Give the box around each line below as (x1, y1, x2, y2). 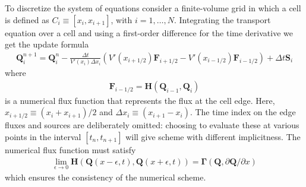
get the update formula (5, 38, 89, 50)
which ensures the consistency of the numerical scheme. (5, 170, 206, 183)
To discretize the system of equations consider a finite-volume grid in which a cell (5, 2, 301, 14)
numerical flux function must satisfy (5, 144, 136, 156)
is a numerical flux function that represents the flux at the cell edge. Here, (5, 94, 275, 106)
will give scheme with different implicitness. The (125, 131, 301, 142)
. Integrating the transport (173, 13, 271, 26)
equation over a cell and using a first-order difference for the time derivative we (5, 26, 293, 39)
